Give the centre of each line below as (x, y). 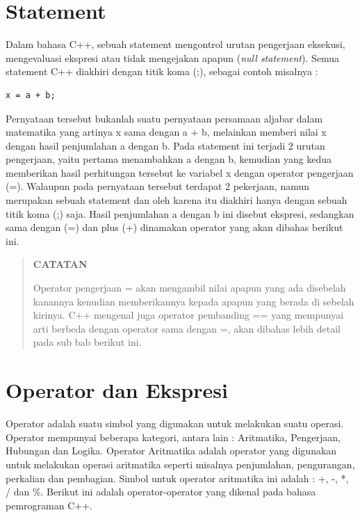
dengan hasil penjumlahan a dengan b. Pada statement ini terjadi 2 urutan (165, 145)
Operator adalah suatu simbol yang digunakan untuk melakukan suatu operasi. (175, 423)
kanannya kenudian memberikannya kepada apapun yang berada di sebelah (194, 301)
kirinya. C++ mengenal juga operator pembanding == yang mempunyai (188, 315)
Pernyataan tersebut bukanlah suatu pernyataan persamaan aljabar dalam (164, 118)
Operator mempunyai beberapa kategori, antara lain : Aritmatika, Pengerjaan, (173, 437)
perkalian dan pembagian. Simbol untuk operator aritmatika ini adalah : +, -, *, (177, 478)
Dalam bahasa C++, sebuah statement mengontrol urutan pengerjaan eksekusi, (175, 44)
